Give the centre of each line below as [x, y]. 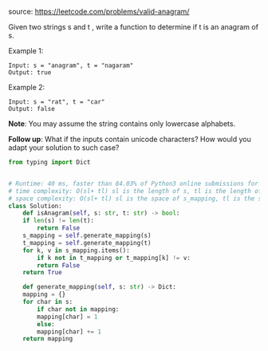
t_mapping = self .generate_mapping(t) [87, 243]
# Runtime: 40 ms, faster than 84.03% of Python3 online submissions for [134, 183]
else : [46, 324]
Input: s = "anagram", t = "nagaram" [71, 65]
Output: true [30, 73]
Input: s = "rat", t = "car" [57, 102]
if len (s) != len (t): [58, 221]
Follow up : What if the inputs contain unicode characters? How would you [130, 139]
